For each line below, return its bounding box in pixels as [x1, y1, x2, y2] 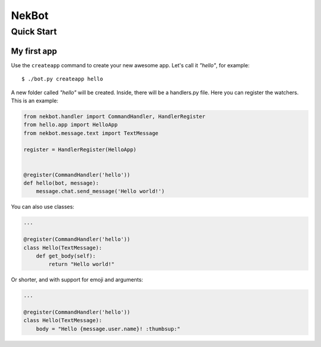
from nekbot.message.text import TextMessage [23, 130, 159, 136]
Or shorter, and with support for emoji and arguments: [11, 276, 143, 283]
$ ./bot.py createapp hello [21, 76, 103, 83]
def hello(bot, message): [23, 180, 99, 186]
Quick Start [11, 26, 57, 37]
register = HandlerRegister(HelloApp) [23, 146, 137, 153]
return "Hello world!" [48, 261, 115, 268]
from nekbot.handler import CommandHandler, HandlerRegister [23, 113, 206, 120]
